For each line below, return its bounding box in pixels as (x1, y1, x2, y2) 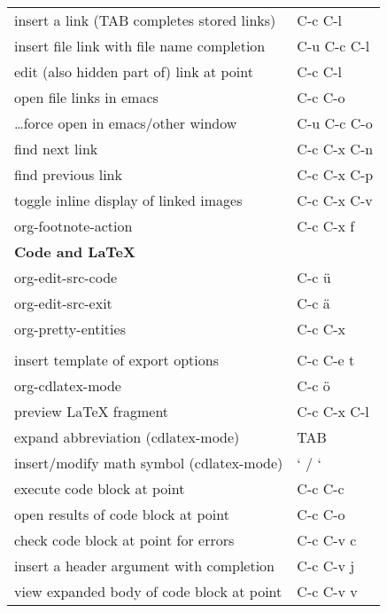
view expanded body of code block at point (14, 581, 283, 601)
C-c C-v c (297, 530, 357, 550)
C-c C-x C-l (297, 401, 369, 421)
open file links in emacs (14, 87, 159, 107)
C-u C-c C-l (297, 35, 370, 56)
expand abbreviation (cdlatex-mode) (14, 427, 240, 447)
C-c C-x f (297, 216, 355, 236)
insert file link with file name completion (14, 35, 266, 56)
